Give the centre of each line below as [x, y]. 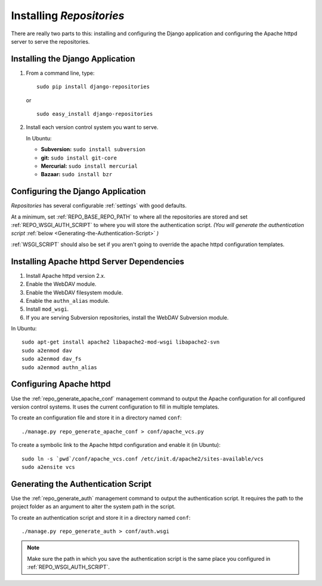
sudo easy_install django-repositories [95, 114]
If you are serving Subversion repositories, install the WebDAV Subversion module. [127, 317]
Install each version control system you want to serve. [92, 127]
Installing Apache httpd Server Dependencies [98, 261]
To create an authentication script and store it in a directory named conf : [101, 517]
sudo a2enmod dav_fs [52, 359]
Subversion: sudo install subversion [93, 149]
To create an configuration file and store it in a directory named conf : [96, 418]
